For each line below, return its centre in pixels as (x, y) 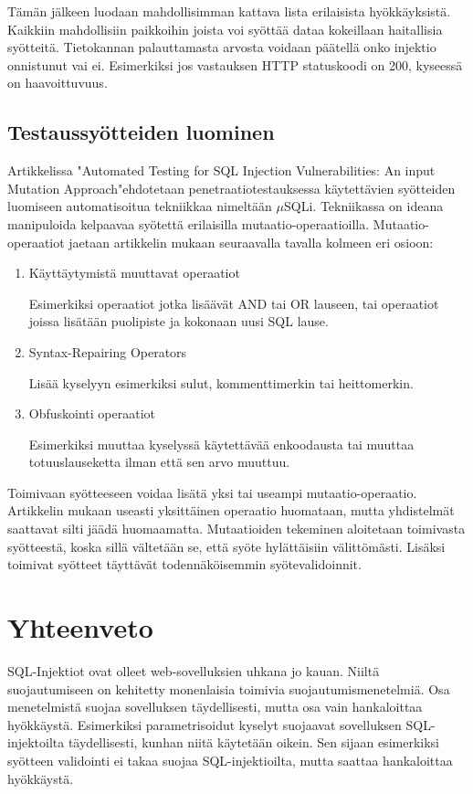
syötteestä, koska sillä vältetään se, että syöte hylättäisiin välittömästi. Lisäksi (226, 546)
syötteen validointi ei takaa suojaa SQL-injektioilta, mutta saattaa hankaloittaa (230, 760)
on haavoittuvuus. (58, 83)
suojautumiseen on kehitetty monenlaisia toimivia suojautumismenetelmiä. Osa (229, 688)
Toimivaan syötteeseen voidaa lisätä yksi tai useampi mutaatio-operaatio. (212, 492)
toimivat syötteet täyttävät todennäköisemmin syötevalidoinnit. (184, 564)
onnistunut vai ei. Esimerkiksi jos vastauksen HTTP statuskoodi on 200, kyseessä (235, 64)
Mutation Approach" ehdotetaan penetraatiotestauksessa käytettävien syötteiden (231, 188)
